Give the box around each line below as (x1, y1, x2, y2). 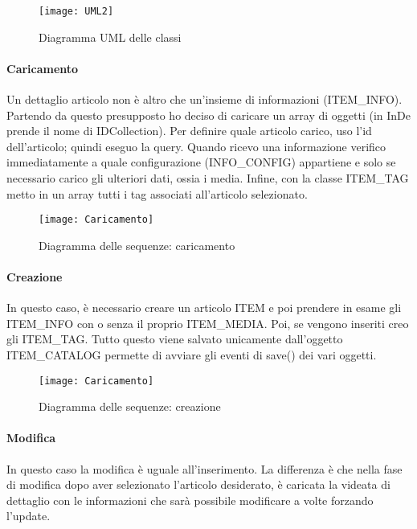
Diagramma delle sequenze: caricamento (39, 236, 235, 253)
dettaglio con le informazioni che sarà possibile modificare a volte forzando (6, 491, 374, 508)
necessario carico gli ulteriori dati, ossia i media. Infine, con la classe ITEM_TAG (6, 170, 409, 187)
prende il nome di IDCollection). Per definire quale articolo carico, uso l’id (6, 122, 372, 139)
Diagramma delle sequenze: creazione (39, 398, 221, 415)
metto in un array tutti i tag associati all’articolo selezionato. (6, 185, 308, 202)
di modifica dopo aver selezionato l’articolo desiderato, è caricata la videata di (6, 476, 390, 493)
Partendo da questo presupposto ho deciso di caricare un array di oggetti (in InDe (6, 106, 411, 123)
